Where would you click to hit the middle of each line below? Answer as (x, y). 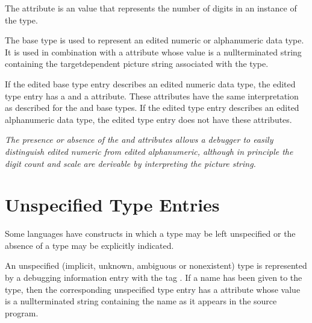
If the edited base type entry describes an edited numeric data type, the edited (150, 83)
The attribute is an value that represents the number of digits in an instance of (151, 8)
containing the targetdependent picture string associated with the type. (137, 64)
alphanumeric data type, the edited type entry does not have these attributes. (148, 119)
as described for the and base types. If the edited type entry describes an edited (152, 108)
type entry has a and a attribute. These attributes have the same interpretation (152, 96)
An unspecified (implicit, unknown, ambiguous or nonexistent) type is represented (156, 265)
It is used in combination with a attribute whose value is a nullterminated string (153, 52)
